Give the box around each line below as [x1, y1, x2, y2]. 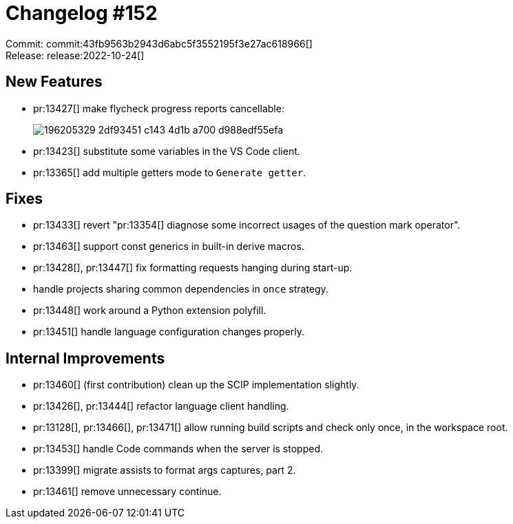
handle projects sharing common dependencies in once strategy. [33, 283, 328, 295]
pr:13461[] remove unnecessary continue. [33, 485, 222, 498]
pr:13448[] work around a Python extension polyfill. [33, 304, 266, 317]
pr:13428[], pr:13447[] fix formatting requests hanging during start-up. [33, 262, 353, 274]
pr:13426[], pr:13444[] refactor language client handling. [33, 400, 289, 412]
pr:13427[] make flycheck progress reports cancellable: [33, 102, 284, 114]
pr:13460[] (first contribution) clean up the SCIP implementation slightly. [33, 379, 359, 391]
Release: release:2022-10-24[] [6, 49, 145, 61]
